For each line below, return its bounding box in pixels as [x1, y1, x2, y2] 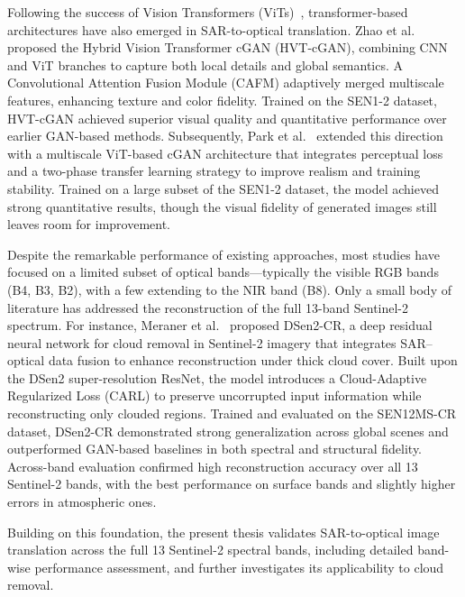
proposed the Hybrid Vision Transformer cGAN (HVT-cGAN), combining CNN [7, 38, 448, 57]
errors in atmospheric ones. [7, 492, 157, 511]
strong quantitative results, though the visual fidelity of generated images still [7, 197, 437, 216]
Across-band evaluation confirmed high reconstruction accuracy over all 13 [7, 456, 418, 475]
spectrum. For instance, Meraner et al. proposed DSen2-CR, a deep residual [7, 316, 433, 335]
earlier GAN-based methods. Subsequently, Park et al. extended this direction [7, 126, 443, 145]
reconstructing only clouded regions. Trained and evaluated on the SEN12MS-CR [7, 404, 457, 423]
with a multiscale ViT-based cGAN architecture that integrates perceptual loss [7, 143, 443, 162]
